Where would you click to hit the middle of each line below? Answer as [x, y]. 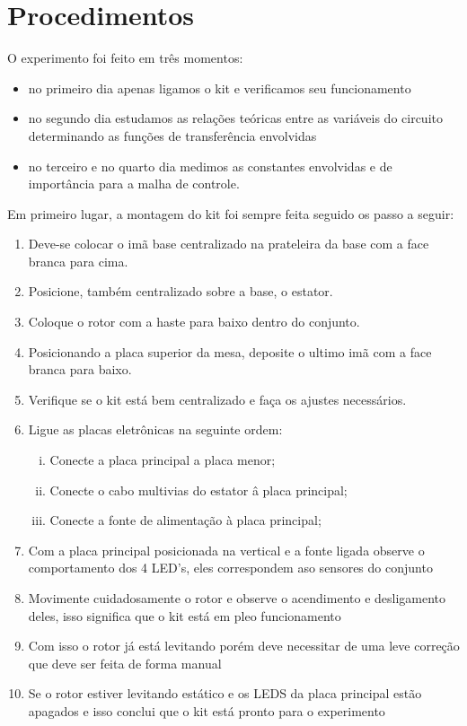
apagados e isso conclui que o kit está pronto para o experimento [207, 710]
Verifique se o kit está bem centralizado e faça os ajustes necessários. [217, 399]
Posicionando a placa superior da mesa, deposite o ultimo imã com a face [230, 351]
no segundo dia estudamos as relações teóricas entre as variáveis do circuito [235, 118]
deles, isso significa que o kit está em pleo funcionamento [185, 615]
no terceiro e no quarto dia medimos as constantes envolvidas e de [210, 166]
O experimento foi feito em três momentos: [125, 58]
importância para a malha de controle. [134, 184]
